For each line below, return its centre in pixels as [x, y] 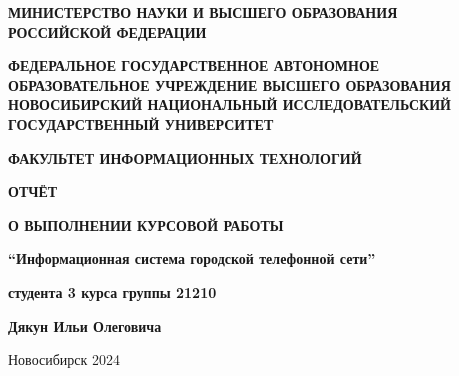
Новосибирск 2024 [64, 359]
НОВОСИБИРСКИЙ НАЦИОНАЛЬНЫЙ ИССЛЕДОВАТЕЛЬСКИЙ [229, 104]
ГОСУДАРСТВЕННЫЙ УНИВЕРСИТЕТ [141, 123]
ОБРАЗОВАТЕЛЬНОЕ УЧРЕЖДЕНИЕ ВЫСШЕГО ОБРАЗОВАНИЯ [229, 84]
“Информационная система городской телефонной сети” [192, 258]
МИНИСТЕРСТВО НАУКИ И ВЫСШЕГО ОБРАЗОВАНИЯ [203, 12]
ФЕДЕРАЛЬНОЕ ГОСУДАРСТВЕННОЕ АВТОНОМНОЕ [194, 65]
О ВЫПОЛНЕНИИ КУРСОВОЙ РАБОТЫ [146, 224]
